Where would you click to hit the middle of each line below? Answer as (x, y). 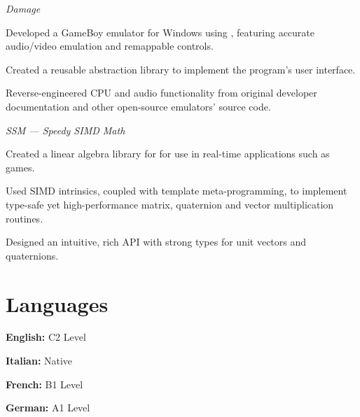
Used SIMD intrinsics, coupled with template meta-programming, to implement (176, 191)
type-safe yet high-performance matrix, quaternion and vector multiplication (170, 204)
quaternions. (32, 255)
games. (20, 167)
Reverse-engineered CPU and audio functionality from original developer (161, 93)
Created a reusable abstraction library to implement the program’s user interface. (181, 69)
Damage (23, 8)
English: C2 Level (46, 337)
